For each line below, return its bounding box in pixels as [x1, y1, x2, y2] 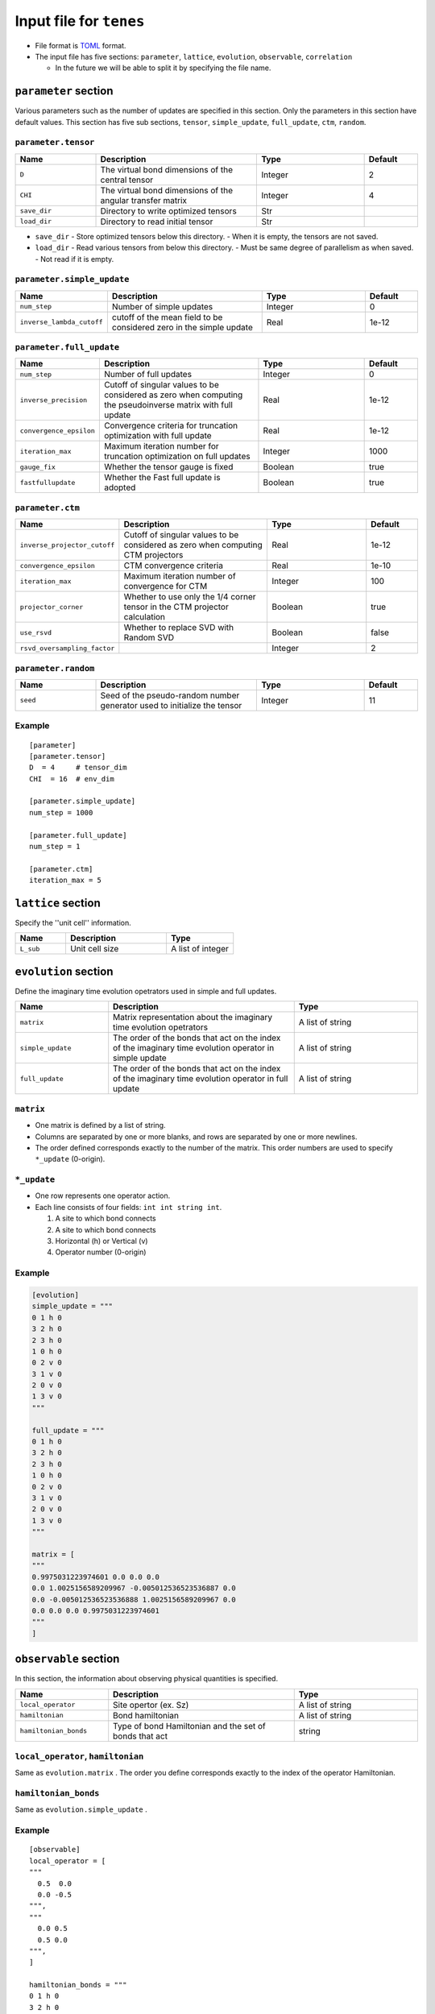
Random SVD [123, 632, 175, 644]
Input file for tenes [14, 12, 145, 30]
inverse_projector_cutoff [19, 541, 115, 549]
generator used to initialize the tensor [100, 699, 242, 711]
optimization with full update [103, 430, 213, 441]
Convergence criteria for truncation [103, 420, 238, 431]
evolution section [14, 964, 114, 978]
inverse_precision [19, 396, 88, 404]
